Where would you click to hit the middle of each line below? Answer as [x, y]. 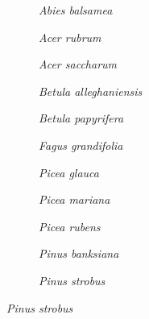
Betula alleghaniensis [91, 91]
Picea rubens [70, 226]
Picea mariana [74, 199]
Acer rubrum [70, 37]
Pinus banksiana [79, 253]
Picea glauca [69, 172]
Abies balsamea [76, 10]
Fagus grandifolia [81, 145]
